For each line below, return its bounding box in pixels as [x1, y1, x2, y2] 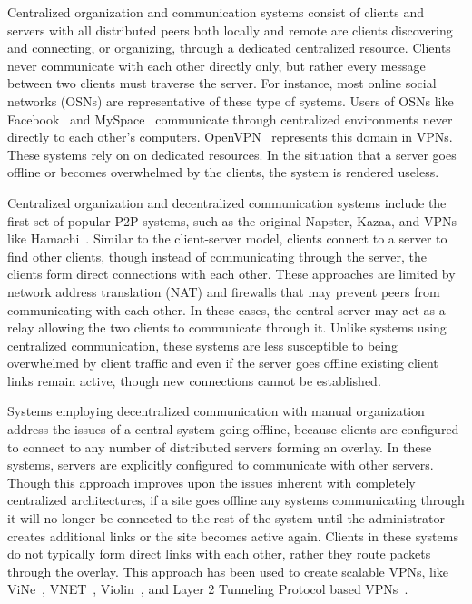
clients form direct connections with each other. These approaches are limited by [7, 264, 456, 283]
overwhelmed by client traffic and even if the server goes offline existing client [7, 353, 438, 372]
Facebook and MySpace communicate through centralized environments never [7, 109, 453, 128]
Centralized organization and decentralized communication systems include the [7, 193, 447, 212]
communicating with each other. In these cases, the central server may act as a [7, 300, 446, 319]
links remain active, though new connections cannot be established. [7, 371, 381, 390]
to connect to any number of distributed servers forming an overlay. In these [7, 437, 432, 456]
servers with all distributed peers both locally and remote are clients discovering [7, 20, 453, 39]
